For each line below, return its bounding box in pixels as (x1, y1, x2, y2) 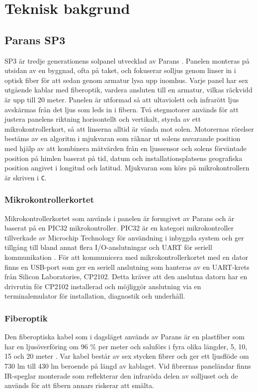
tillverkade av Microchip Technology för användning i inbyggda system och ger (4, 232, 244, 242)
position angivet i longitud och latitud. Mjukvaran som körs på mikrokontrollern (4, 162, 250, 173)
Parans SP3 (4, 32, 66, 47)
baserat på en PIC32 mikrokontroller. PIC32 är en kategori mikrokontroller (4, 223, 234, 233)
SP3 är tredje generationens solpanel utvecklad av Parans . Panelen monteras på (4, 55, 250, 66)
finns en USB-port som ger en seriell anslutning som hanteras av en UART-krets (4, 261, 250, 272)
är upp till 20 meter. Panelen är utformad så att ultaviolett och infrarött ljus (4, 94, 239, 104)
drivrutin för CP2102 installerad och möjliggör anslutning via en (4, 281, 201, 291)
